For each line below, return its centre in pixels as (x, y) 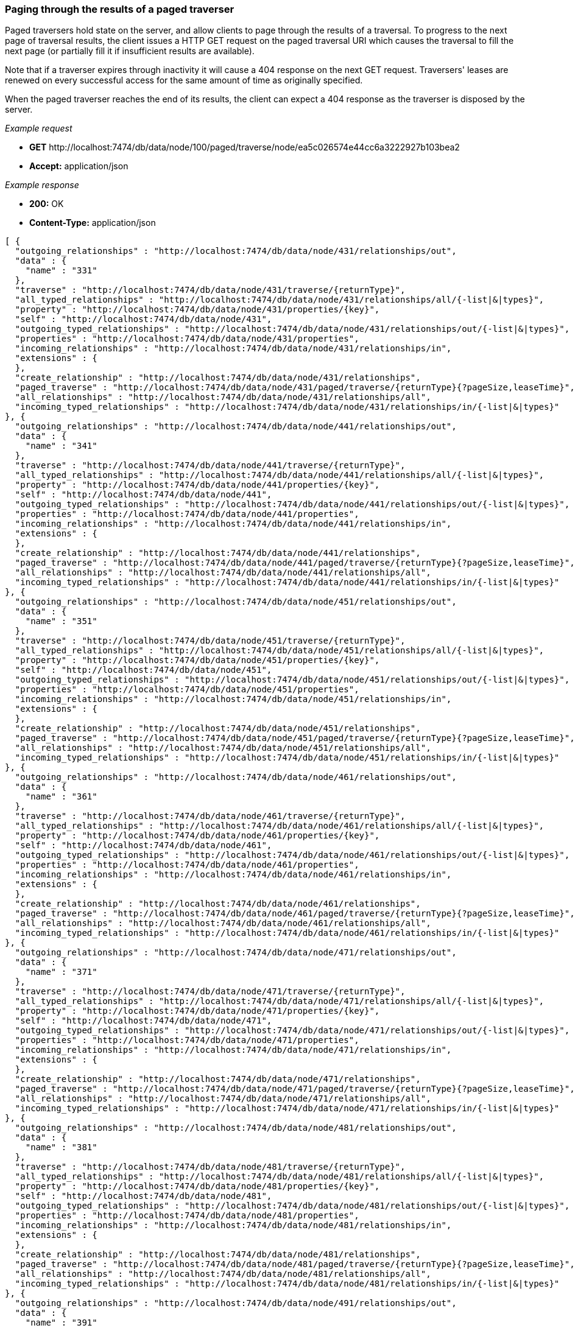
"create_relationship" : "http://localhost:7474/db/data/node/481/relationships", (218, 1255)
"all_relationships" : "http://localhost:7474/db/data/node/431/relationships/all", (223, 397)
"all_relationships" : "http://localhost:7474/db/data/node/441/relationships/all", (223, 573)
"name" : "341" (61, 446)
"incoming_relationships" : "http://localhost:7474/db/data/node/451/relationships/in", (233, 699)
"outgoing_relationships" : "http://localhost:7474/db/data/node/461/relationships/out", (236, 777)
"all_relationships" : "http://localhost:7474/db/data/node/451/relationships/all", (223, 748)
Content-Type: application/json (93, 223)
